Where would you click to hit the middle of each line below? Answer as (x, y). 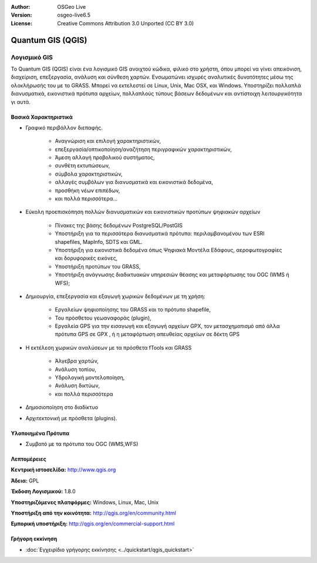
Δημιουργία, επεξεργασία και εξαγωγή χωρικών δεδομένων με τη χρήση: (115, 296)
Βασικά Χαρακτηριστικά (42, 117)
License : (21, 23)
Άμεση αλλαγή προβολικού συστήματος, (105, 157)
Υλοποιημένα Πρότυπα (40, 433)
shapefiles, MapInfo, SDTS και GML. (99, 242)
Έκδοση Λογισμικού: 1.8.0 (43, 491)
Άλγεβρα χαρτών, (77, 361)
